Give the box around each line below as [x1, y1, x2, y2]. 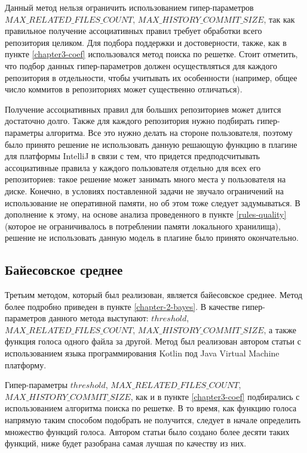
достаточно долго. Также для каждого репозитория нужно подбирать [5, 114, 254, 127]
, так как [263, 13, 295, 25]
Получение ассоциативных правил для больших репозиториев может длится [5, 103, 281, 115]
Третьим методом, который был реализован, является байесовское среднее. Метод [5, 288, 303, 301]
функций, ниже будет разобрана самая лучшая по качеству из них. [5, 437, 247, 449]
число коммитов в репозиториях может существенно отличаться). [5, 83, 242, 95]
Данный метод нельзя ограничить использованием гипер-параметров [5, 1, 254, 13]
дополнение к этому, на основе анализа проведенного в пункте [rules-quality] [5, 208, 287, 221]
